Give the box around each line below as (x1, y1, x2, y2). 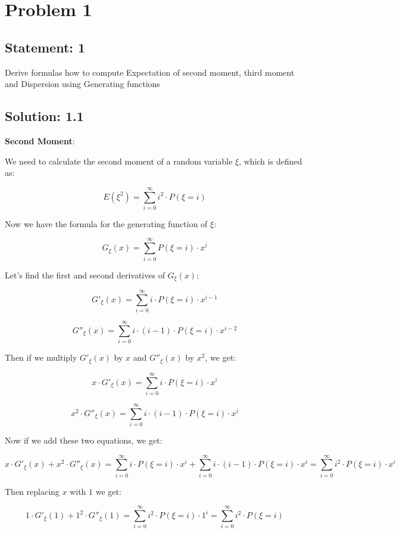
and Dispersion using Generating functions (5, 78, 160, 90)
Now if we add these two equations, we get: (5, 434, 162, 446)
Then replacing (5, 485, 60, 497)
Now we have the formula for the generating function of (5, 217, 208, 230)
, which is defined (239, 154, 302, 167)
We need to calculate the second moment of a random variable (5, 154, 233, 167)
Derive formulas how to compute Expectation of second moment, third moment (5, 66, 295, 78)
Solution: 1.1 (5, 107, 84, 125)
